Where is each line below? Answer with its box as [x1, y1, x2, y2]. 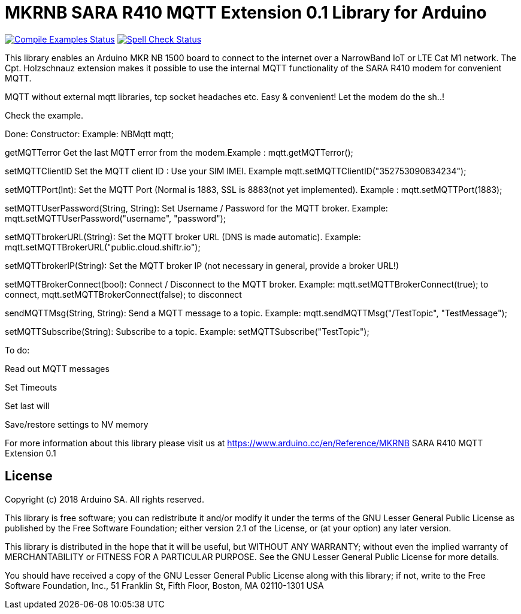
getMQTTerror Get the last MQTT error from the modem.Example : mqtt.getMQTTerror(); [5, 147, 353, 158]
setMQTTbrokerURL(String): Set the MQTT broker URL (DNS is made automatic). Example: [5, 231, 361, 242]
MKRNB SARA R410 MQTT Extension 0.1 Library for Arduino [5, 2, 487, 23]
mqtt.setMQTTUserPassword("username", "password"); [5, 213, 226, 223]
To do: [5, 344, 30, 355]
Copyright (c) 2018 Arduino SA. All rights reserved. [5, 494, 205, 504]
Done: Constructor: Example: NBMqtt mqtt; [5, 128, 174, 139]
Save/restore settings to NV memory [5, 419, 149, 430]
